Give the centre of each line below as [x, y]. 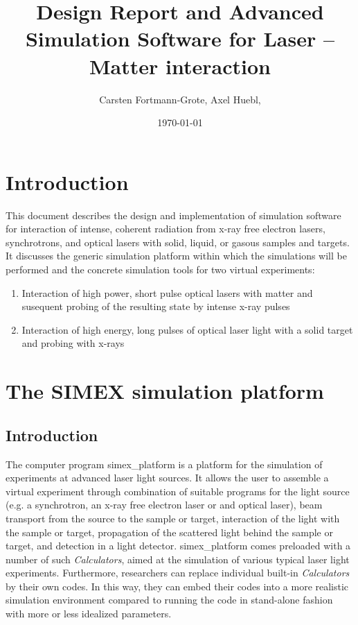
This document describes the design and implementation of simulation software [173, 215]
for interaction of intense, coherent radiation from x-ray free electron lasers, [165, 229]
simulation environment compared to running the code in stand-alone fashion [169, 600]
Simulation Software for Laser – [180, 38]
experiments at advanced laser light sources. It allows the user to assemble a [167, 478]
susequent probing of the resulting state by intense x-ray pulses [156, 306]
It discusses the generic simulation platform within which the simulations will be [176, 256]
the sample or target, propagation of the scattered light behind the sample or [169, 532]
